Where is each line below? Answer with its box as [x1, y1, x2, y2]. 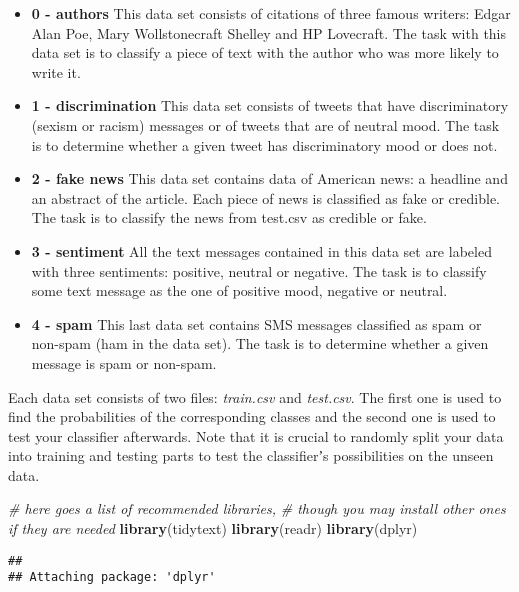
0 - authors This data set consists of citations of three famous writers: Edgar [31, 3, 511, 23]
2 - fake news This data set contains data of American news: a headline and [31, 168, 508, 189]
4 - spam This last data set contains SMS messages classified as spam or [31, 313, 482, 334]
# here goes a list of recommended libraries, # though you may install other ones [8, 498, 506, 519]
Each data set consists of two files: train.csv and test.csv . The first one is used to [8, 386, 502, 407]
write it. [31, 61, 81, 82]
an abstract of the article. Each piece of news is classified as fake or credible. [31, 187, 500, 208]
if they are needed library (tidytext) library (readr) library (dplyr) [8, 518, 418, 539]
